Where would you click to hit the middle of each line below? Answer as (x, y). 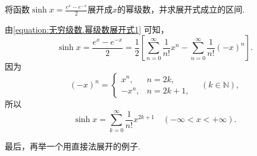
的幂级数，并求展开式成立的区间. (181, 9)
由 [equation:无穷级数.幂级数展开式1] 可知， (87, 29)
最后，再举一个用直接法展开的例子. (73, 146)
